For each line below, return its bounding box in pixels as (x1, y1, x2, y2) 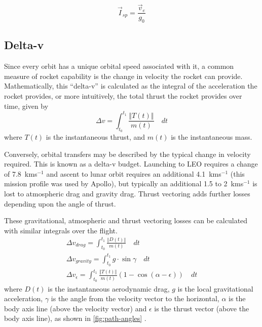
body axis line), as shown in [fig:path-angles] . (4, 313, 146, 323)
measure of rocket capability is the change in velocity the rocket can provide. (4, 70, 243, 81)
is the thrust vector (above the (154, 303, 249, 313)
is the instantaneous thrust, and (46, 131, 145, 142)
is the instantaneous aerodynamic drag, (48, 283, 170, 294)
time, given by (4, 100, 49, 111)
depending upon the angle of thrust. (4, 198, 116, 209)
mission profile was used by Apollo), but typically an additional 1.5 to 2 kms (4, 178, 244, 189)
